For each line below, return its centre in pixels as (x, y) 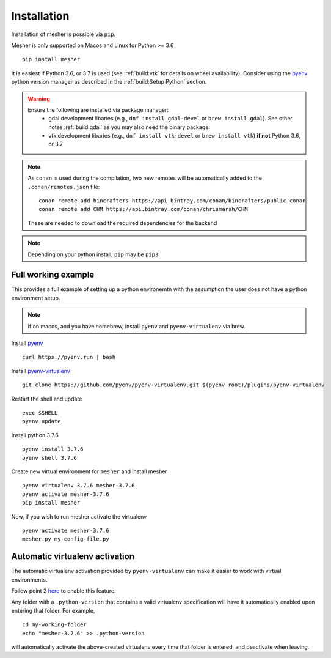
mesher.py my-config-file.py (66, 539)
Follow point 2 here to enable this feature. (64, 591)
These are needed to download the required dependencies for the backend (122, 223)
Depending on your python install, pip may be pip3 (93, 254)
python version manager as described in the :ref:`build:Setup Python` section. (109, 82)
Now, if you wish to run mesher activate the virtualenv (79, 516)
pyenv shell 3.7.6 (50, 458)
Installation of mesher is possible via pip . (64, 34)
